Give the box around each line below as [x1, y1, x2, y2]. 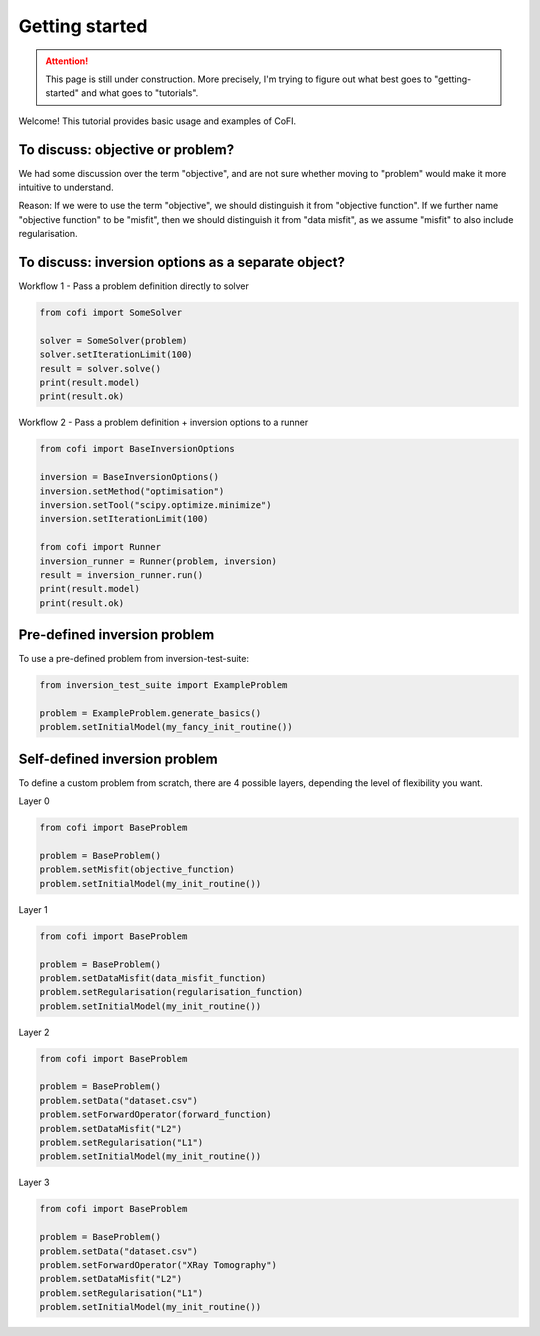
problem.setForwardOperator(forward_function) [39, 1109, 272, 1120]
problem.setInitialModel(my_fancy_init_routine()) [39, 721, 294, 733]
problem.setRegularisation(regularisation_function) [39, 986, 304, 998]
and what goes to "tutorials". [81, 87, 199, 99]
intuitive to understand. [18, 181, 114, 194]
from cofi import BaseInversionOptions [39, 443, 235, 455]
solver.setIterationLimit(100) [39, 349, 194, 360]
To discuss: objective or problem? [18, 141, 235, 158]
